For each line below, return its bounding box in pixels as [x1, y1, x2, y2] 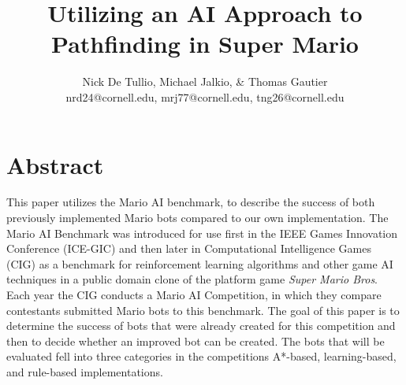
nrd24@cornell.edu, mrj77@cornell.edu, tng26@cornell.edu [65, 88, 345, 105]
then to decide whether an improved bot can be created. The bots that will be [6, 332, 385, 349]
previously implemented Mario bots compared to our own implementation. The [6, 209, 389, 226]
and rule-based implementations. [6, 363, 163, 379]
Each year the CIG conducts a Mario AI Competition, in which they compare [6, 287, 382, 302]
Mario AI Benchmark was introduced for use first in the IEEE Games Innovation [6, 224, 398, 241]
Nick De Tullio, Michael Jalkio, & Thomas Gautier [82, 73, 328, 90]
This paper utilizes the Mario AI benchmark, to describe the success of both [6, 194, 375, 210]
